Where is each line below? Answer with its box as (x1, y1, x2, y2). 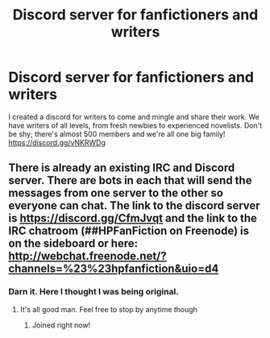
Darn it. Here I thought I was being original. (8, 286, 179, 298)
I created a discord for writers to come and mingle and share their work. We (8, 111, 260, 122)
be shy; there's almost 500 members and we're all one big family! (8, 129, 226, 139)
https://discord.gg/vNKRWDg (8, 137, 106, 147)
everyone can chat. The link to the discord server (8, 199, 260, 213)
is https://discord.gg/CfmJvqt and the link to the (8, 211, 258, 225)
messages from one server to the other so (8, 186, 224, 200)
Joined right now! (31, 320, 91, 330)
